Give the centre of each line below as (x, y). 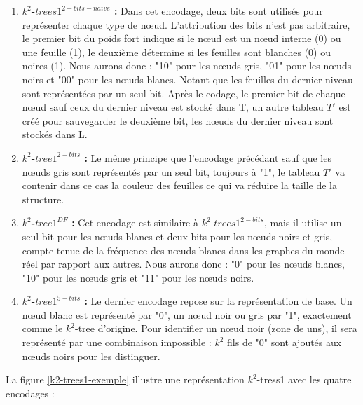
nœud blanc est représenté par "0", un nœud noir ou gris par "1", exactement (187, 314)
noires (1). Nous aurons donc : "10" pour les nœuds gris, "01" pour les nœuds (187, 66)
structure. (43, 199)
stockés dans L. (55, 134)
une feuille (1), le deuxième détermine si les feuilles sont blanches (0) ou (177, 52)
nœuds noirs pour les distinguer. (91, 356)
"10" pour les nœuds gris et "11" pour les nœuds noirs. (138, 277)
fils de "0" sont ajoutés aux (285, 342)
